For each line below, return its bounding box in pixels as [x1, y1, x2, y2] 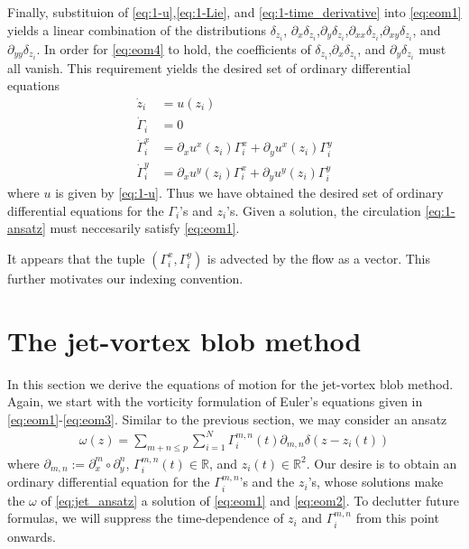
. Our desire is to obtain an [306, 453, 457, 472]
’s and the [239, 472, 295, 491]
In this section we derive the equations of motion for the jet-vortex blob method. [7, 374, 454, 393]
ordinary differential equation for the [7, 472, 210, 491]
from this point [355, 508, 439, 527]
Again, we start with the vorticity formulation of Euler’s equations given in [7, 392, 423, 411]
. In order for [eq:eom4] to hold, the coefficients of [36, 39, 311, 58]
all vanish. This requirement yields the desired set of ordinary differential [7, 58, 411, 77]
